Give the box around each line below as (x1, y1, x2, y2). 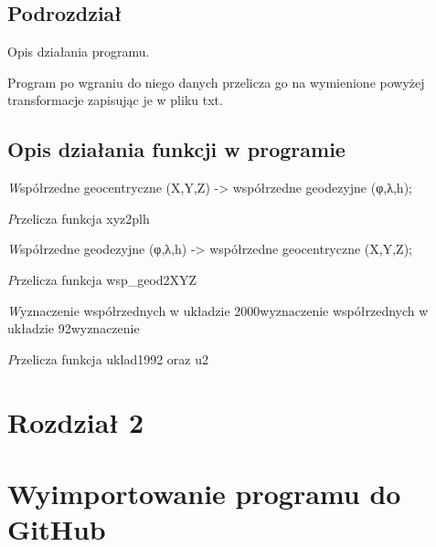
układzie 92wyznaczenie (7, 319, 140, 338)
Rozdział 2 (7, 403, 144, 440)
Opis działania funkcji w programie (7, 135, 346, 163)
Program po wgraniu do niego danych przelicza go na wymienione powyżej (7, 72, 425, 91)
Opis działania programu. (7, 42, 150, 61)
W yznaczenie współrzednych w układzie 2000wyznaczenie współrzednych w (7, 300, 429, 320)
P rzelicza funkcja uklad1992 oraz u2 (7, 349, 208, 368)
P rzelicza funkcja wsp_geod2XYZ (7, 269, 197, 289)
